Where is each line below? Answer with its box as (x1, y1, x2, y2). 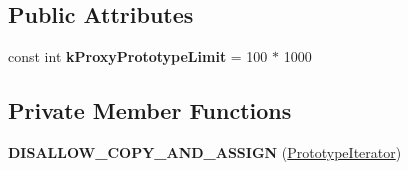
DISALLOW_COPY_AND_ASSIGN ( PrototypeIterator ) (8, 142, 402, 162)
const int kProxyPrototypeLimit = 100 (8, 46, 268, 67)
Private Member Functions (8, 95, 292, 126)
